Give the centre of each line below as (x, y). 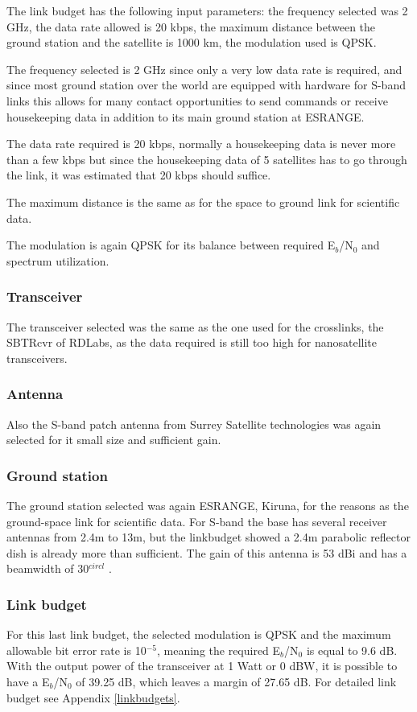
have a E (28, 681)
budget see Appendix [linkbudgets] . (93, 697)
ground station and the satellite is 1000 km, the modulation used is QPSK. (192, 42)
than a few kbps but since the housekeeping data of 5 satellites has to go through (207, 159)
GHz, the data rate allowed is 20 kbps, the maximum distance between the (191, 26)
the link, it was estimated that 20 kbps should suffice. (139, 175)
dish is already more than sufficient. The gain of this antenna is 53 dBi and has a (207, 552)
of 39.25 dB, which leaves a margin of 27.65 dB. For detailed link (236, 681)
